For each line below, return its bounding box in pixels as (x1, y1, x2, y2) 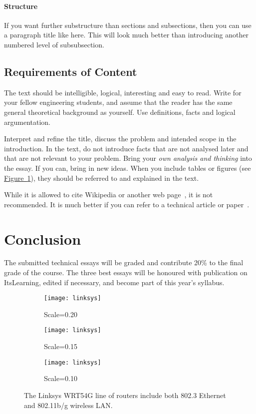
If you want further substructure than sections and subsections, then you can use (4, 19, 252, 30)
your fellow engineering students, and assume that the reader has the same (4, 97, 233, 107)
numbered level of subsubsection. (4, 39, 104, 49)
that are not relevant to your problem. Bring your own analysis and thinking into (4, 153, 252, 163)
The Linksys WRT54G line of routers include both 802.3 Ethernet (24, 390, 226, 400)
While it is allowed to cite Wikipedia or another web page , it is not (4, 189, 213, 200)
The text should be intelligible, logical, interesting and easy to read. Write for (4, 87, 242, 97)
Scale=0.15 (44, 341, 77, 352)
